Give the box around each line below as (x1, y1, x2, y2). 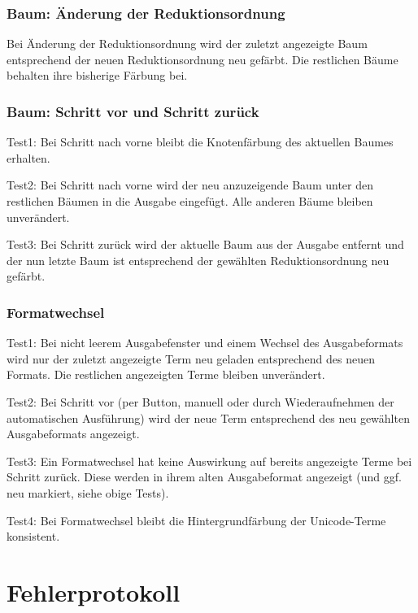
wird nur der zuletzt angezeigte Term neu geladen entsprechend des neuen (7, 350, 375, 367)
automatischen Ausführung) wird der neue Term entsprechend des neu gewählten (7, 409, 410, 426)
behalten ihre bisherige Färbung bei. (7, 67, 188, 84)
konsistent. (7, 528, 60, 545)
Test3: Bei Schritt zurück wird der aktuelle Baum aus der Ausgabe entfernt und (7, 236, 404, 253)
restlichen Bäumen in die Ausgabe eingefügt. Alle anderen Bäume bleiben (7, 193, 373, 209)
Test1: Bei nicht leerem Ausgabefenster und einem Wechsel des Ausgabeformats (7, 334, 403, 351)
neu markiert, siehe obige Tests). (7, 484, 169, 501)
